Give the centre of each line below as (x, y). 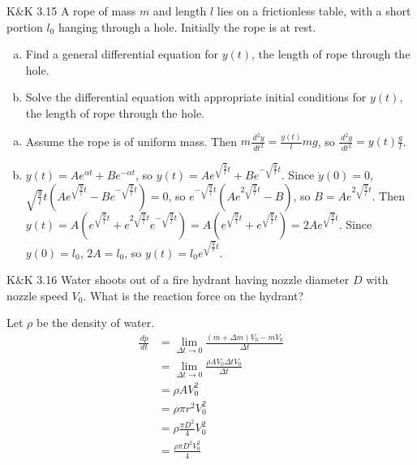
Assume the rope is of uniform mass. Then (131, 141)
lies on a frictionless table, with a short (314, 11)
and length (180, 11)
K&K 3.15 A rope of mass (71, 11)
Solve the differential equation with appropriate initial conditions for (196, 97)
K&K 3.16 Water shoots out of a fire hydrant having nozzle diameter (178, 280)
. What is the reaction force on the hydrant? (193, 295)
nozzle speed (37, 295)
